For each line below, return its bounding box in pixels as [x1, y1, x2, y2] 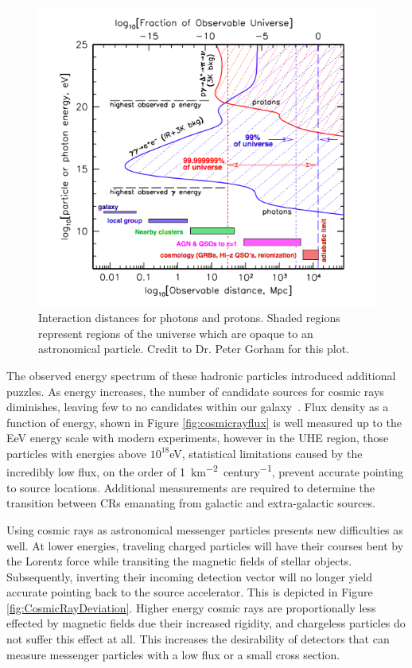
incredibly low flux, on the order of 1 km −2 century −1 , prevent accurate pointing [6, 461, 404, 480]
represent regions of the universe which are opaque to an [38, 324, 313, 341]
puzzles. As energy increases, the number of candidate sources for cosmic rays [6, 383, 384, 399]
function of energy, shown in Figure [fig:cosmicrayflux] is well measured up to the [6, 414, 402, 430]
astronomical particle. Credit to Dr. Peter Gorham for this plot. [38, 340, 349, 357]
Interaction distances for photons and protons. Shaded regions [38, 309, 340, 326]
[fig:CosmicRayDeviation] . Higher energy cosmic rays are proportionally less [6, 599, 376, 616]
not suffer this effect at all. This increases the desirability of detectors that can [6, 631, 390, 647]
